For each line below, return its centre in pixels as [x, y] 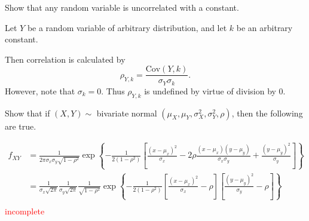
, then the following [267, 113]
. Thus [113, 90]
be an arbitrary [264, 27]
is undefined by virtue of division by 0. [215, 90]
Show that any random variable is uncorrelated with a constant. [122, 7]
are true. [21, 126]
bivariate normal [127, 113]
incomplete [25, 211]
